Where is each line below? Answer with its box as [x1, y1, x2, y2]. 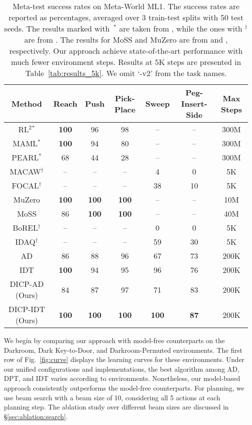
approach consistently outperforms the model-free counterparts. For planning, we [4, 382, 244, 393]
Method [11, 98, 42, 109]
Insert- [181, 98, 207, 109]
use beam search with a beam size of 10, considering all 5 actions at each [4, 392, 220, 402]
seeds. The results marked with [4, 23, 110, 34]
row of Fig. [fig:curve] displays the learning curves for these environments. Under [4, 354, 245, 364]
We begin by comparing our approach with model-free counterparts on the [4, 335, 225, 345]
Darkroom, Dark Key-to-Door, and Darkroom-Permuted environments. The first [4, 345, 243, 355]
